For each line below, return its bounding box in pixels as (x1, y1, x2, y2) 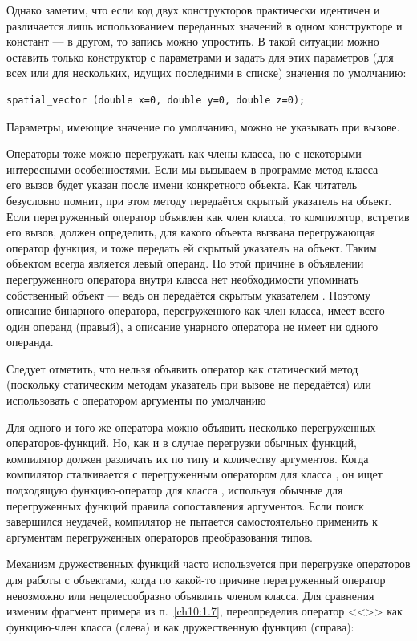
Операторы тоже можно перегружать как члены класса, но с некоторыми (6, 145, 362, 162)
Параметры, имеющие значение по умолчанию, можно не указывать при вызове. (6, 118, 400, 135)
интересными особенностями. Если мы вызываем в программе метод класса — (6, 160, 393, 177)
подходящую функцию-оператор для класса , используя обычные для (6, 482, 343, 498)
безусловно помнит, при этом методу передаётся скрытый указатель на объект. (6, 191, 392, 208)
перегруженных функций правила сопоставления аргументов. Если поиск (6, 497, 364, 514)
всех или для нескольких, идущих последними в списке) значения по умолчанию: (6, 64, 407, 81)
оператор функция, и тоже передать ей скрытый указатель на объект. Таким (6, 239, 377, 256)
